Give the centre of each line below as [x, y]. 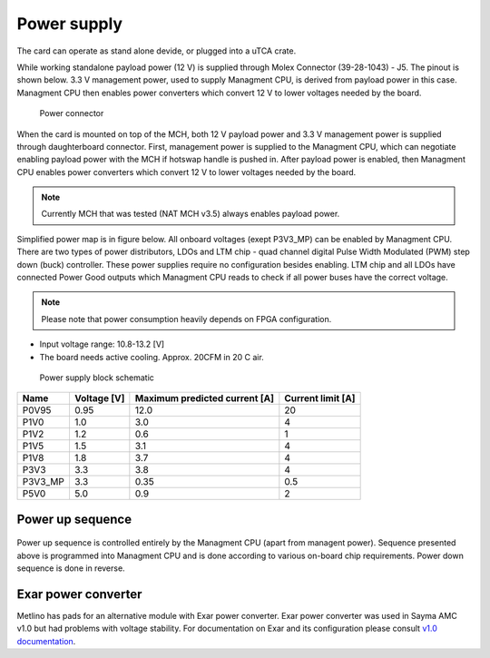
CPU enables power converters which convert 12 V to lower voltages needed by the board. [186, 172]
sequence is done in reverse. [71, 568]
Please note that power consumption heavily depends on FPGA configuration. [186, 319]
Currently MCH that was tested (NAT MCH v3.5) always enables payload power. [191, 214]
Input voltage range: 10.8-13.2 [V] [102, 344]
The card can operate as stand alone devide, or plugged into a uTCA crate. [157, 51]
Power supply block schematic [97, 378]
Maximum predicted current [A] [204, 398]
